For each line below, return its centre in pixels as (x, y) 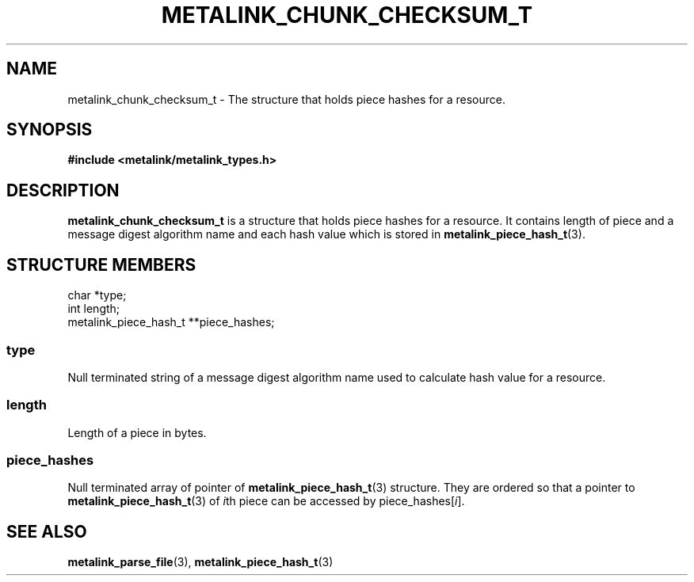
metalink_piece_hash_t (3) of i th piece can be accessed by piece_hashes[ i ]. (266, 501)
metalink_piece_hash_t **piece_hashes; (171, 322)
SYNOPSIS (50, 130)
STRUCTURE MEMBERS (101, 264)
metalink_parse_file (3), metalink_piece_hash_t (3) (200, 562)
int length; (94, 309)
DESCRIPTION (63, 190)
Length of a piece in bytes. (137, 432)
